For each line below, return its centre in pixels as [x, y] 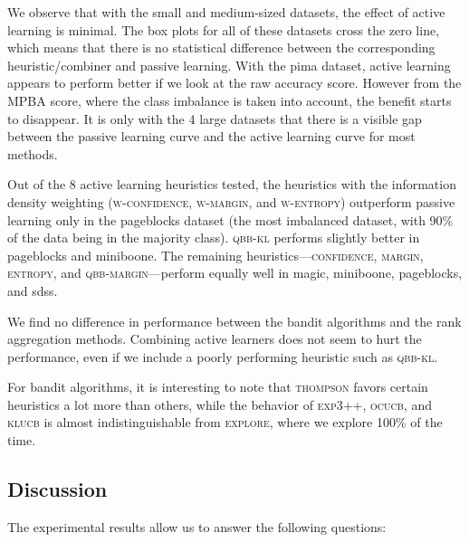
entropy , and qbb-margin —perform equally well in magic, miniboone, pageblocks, [235, 273]
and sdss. [33, 290]
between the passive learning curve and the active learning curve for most [211, 136]
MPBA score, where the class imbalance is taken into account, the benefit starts [230, 100]
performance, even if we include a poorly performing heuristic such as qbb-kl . [223, 356]
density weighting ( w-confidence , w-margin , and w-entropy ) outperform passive [231, 201]
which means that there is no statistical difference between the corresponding [221, 48]
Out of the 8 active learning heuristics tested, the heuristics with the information [232, 184]
